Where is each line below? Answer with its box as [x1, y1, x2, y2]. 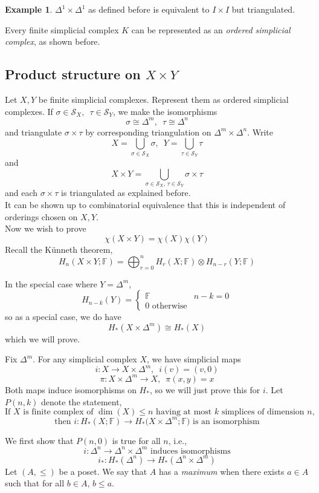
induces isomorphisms [150, 446, 231, 455]
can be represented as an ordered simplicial [131, 23, 291, 36]
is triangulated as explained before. [61, 186, 191, 199]
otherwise [152, 301, 187, 310]
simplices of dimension [221, 408, 304, 417]
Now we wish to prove [5, 222, 86, 235]
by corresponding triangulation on [85, 125, 211, 138]
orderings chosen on [5, 210, 78, 223]
